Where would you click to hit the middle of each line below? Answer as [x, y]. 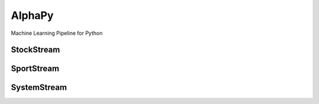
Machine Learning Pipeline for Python [57, 33]
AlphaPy [32, 15]
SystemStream [39, 88]
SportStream [35, 69]
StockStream [35, 50]
